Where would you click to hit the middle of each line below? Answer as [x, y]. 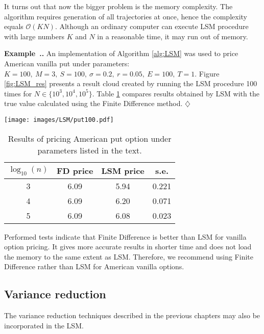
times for [18, 93]
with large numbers [34, 36]
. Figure [207, 73]
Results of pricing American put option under [90, 138]
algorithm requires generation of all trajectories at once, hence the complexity [126, 16]
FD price [75, 170]
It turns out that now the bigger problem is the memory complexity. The [118, 6]
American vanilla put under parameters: [67, 63]
